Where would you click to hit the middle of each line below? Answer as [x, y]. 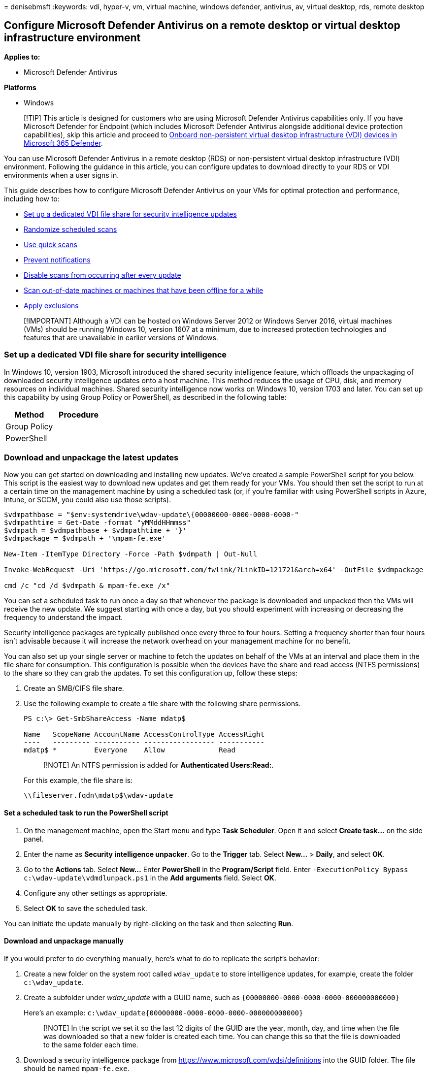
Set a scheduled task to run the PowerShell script [86, 813]
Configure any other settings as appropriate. [96, 893]
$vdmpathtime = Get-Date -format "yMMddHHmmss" [98, 523]
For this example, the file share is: [78, 781]
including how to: [32, 198]
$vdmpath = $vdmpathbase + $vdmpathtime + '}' [95, 531]
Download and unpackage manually [64, 941]
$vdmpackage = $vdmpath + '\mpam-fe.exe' [85, 538]
